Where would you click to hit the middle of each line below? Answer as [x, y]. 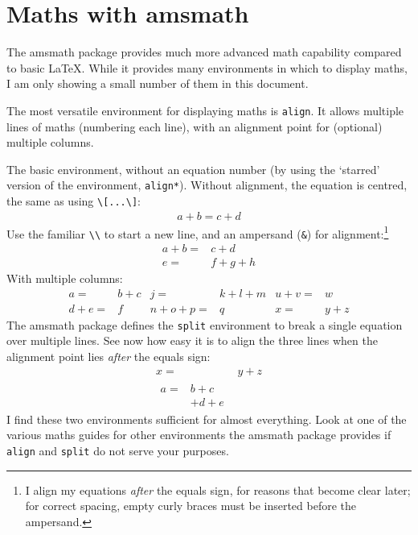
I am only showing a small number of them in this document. [158, 83]
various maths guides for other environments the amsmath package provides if [199, 435]
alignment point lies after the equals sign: [109, 356]
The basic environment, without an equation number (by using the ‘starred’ [193, 169]
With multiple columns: [65, 278]
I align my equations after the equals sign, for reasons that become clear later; [218, 489]
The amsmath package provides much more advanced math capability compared [204, 52]
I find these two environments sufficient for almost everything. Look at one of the [207, 419]
